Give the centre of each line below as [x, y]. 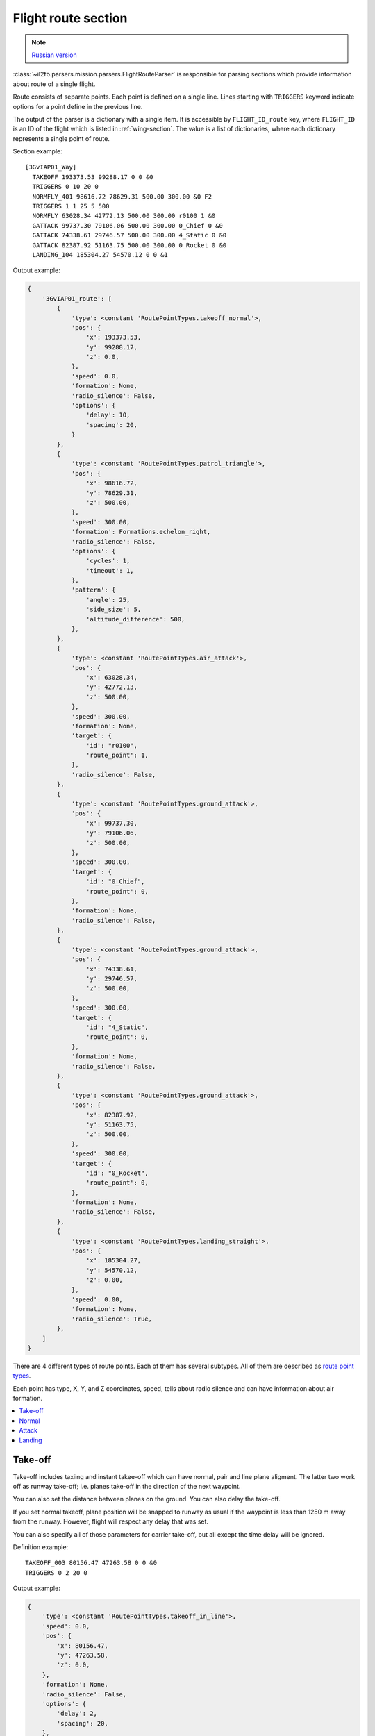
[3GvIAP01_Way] [51, 167]
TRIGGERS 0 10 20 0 [65, 187]
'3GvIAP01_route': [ [77, 298]
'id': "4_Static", [117, 1027]
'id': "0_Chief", [115, 882]
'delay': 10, [108, 415]
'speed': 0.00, [97, 1299]
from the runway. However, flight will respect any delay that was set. [110, 1521]
